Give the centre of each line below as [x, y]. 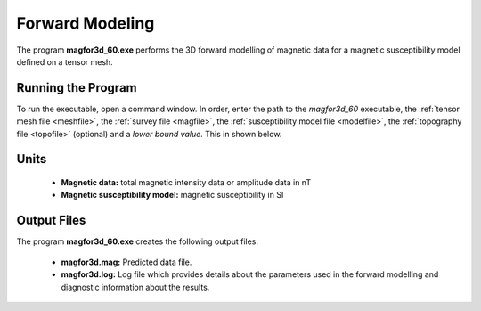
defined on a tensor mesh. [65, 61]
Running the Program [77, 88]
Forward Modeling [86, 23]
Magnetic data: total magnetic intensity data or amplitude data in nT [186, 183]
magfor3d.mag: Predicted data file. [126, 262]
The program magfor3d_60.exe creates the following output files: [137, 241]
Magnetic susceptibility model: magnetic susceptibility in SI [172, 195]
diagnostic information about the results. [135, 287]
